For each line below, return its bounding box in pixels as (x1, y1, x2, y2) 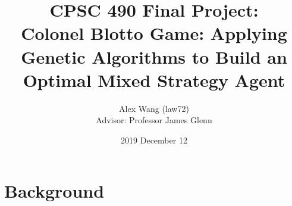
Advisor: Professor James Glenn (96, 114, 212, 126)
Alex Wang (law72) (119, 102, 189, 114)
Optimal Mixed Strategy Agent (23, 67, 285, 92)
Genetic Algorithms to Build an (21, 44, 287, 68)
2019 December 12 (121, 133, 187, 146)
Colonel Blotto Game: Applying (21, 21, 287, 45)
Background (4, 179, 105, 203)
